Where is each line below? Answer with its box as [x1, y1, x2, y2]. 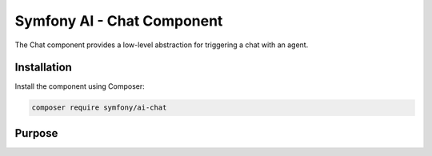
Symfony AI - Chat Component [14, 12, 223, 30]
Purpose [14, 126, 58, 140]
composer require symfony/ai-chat [31, 103, 167, 112]
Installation [14, 61, 72, 74]
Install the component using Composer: [14, 82, 146, 91]
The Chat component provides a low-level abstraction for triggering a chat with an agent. [14, 40, 309, 50]
